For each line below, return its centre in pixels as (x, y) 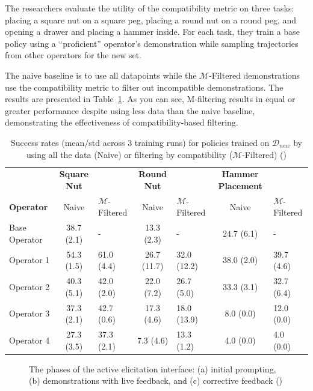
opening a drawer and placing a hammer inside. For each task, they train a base (152, 32)
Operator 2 (29, 286)
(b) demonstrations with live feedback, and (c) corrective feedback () (156, 380)
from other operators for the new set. (73, 55)
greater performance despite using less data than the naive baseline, (130, 110)
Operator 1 (29, 260)
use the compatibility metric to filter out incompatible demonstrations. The (144, 87)
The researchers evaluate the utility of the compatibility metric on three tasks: (150, 8)
